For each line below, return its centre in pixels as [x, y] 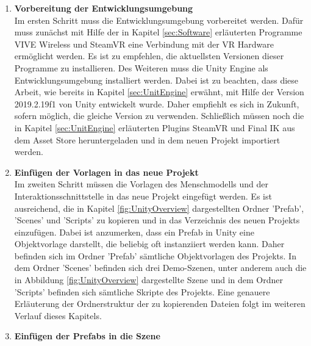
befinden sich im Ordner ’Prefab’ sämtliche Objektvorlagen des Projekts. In [155, 255]
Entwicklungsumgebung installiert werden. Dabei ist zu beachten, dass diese [156, 80]
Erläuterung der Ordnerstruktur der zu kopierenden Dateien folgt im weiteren [160, 304]
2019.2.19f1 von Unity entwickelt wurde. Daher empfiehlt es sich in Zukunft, [157, 103]
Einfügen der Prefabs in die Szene [87, 336]
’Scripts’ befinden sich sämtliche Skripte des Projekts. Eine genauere [142, 291]
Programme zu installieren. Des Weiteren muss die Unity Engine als [141, 67]
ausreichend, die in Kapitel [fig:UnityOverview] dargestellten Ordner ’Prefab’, [159, 208]
